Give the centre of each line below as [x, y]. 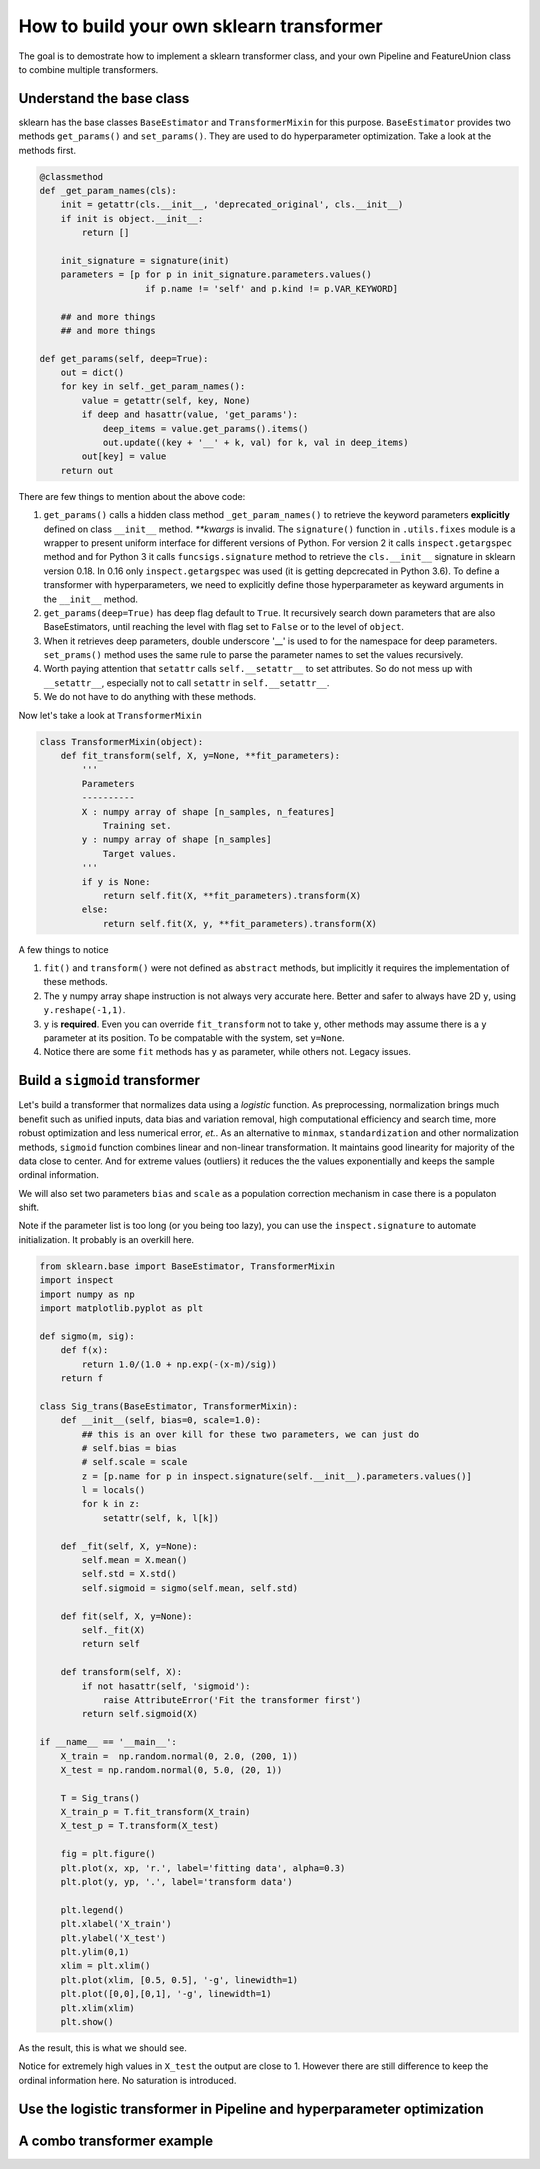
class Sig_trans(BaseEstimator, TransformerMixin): [169, 1406]
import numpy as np [87, 1294]
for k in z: [110, 1504]
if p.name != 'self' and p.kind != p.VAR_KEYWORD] [272, 288]
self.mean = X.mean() [134, 1560]
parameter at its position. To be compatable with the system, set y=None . [194, 1038]
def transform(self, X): [121, 1672]
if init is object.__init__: [132, 218]
